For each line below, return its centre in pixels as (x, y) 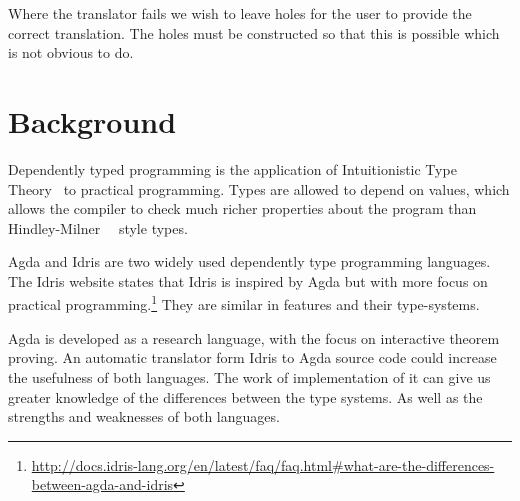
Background (92, 120)
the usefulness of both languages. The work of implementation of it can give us (249, 376)
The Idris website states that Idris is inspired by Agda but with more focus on (248, 280)
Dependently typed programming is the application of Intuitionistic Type (232, 168)
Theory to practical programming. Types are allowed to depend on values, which (259, 188)
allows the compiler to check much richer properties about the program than (242, 208)
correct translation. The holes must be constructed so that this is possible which (254, 32)
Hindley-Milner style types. (98, 227)
